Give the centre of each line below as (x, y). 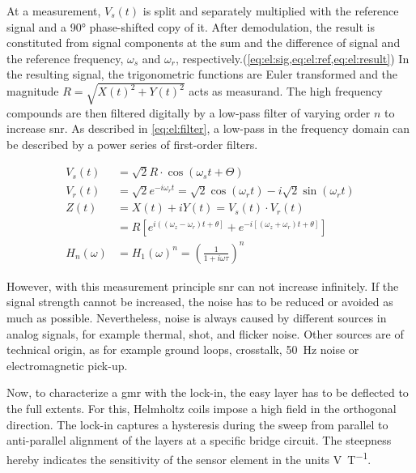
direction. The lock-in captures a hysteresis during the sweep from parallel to (197, 424)
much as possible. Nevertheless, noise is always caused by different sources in (197, 317)
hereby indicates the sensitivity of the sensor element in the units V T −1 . (189, 458)
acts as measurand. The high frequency (286, 91)
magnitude (33, 91)
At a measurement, (54, 11)
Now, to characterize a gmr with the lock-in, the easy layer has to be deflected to (208, 392)
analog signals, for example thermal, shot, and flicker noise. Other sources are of (205, 333)
